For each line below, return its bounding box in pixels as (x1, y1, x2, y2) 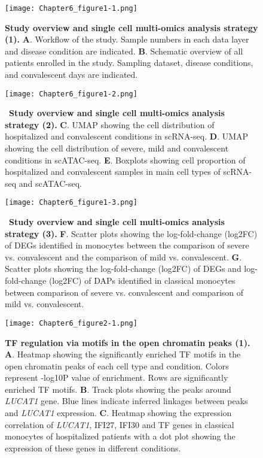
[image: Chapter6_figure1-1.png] (5, 4, 137, 13)
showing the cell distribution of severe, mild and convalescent (5, 142, 229, 154)
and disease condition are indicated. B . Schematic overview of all (5, 44, 243, 57)
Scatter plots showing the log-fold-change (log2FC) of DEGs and (5, 262, 241, 275)
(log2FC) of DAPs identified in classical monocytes (48, 274, 236, 287)
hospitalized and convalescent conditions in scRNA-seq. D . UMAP (5, 130, 249, 142)
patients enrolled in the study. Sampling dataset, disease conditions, (5, 56, 253, 69)
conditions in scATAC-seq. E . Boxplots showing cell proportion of (5, 153, 246, 166)
